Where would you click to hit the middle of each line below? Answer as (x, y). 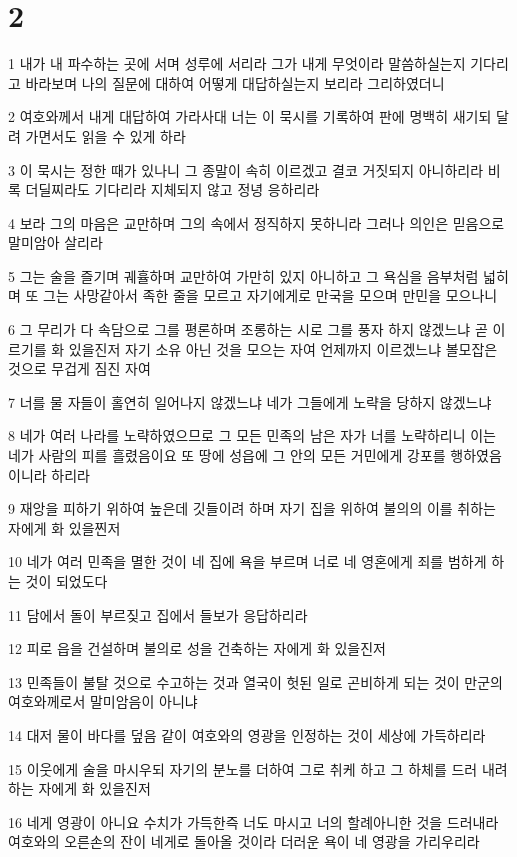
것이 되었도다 (66, 581)
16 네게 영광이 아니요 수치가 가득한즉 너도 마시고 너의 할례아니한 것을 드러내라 (253, 821)
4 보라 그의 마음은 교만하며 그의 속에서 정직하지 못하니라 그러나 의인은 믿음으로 (256, 222)
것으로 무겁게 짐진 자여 (79, 368)
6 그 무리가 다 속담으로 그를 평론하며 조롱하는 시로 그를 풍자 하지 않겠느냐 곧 (248, 329)
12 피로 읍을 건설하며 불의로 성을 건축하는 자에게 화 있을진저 (197, 648)
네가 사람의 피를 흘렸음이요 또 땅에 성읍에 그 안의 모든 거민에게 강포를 (227, 455)
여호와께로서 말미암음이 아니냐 (103, 701)
